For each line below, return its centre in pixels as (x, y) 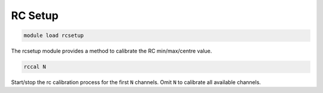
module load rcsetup (54, 35)
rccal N (35, 67)
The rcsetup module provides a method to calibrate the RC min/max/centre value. (112, 51)
